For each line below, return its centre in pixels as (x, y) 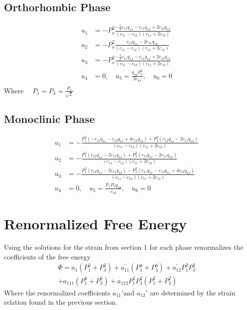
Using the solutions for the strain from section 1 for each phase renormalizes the (124, 247)
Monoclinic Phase (49, 118)
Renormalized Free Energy (95, 224)
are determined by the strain (192, 292)
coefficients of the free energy (47, 256)
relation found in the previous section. (61, 302)
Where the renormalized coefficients (57, 292)
